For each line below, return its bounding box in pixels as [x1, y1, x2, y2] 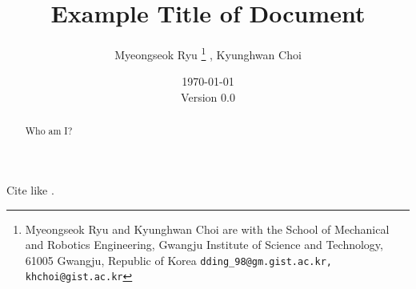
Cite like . [6, 182, 54, 199]
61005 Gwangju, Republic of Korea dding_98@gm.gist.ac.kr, [25, 251, 332, 268]
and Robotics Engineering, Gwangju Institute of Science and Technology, [25, 236, 383, 253]
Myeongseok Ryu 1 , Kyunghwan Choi [114, 44, 302, 62]
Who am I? [25, 124, 73, 138]
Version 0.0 [181, 88, 235, 105]
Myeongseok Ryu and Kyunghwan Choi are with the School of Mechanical [25, 220, 390, 237]
